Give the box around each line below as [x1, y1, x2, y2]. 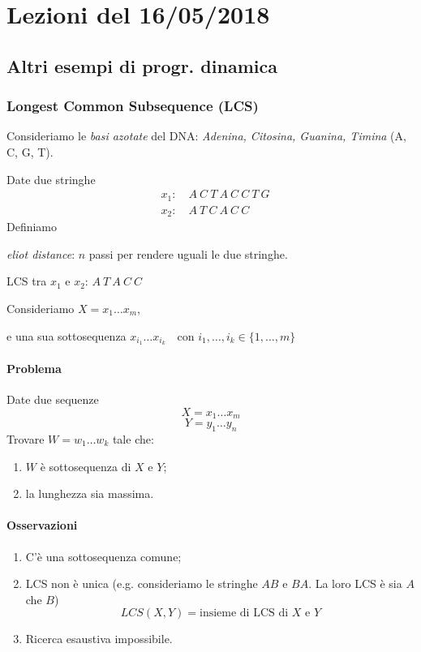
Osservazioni [6, 517, 78, 534]
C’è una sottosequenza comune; [25, 547, 182, 564]
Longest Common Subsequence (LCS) [6, 96, 259, 116]
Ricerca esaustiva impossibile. [25, 630, 173, 647]
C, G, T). [6, 143, 54, 160]
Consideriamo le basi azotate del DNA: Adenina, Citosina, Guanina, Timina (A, [6, 127, 406, 144]
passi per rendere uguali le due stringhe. [88, 245, 288, 262]
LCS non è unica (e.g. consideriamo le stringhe [25, 575, 258, 592]
